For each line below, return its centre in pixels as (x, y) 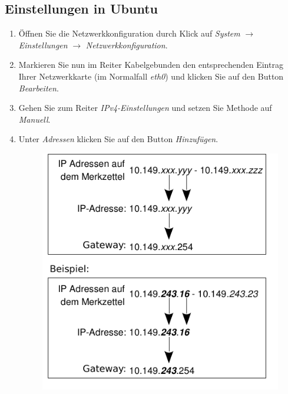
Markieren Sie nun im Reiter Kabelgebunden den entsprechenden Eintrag (151, 65)
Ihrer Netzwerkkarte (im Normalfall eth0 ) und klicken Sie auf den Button (151, 76)
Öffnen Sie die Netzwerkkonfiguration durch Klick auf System (129, 33)
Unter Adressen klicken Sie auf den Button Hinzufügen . (118, 139)
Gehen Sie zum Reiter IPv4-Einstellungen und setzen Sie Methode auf (145, 108)
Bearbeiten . (39, 88)
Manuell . (34, 119)
